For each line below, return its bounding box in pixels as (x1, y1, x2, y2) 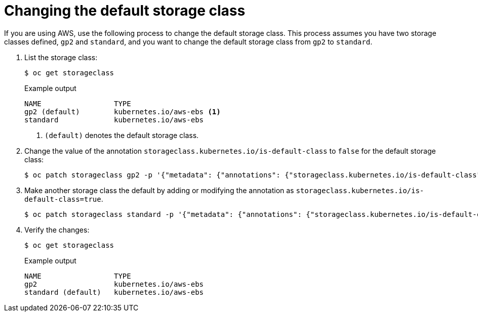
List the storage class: (24, 53, 98, 62)
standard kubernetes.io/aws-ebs (24, 115, 204, 124)
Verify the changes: (24, 225, 90, 234)
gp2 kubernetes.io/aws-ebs (24, 280, 204, 288)
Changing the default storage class (4, 2, 246, 19)
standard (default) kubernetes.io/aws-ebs (24, 288, 204, 296)
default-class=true (24, 195, 101, 203)
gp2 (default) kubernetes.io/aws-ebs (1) (24, 107, 221, 116)
